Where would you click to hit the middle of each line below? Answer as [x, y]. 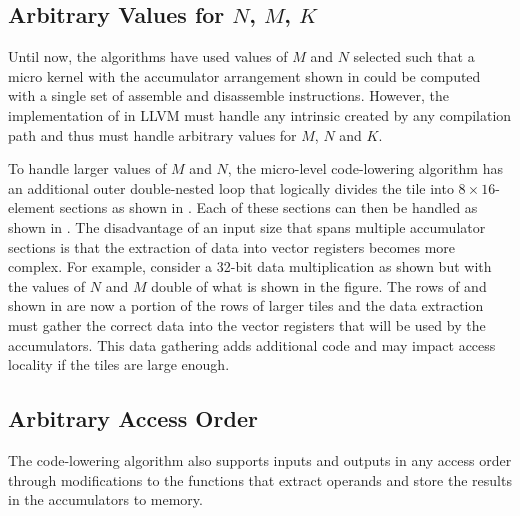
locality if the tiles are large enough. [119, 364]
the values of [47, 285]
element [32, 207]
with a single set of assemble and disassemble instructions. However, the [228, 95]
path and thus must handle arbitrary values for [152, 134]
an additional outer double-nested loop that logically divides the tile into [231, 187]
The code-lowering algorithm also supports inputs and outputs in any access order [260, 459]
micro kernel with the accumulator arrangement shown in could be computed [244, 75]
